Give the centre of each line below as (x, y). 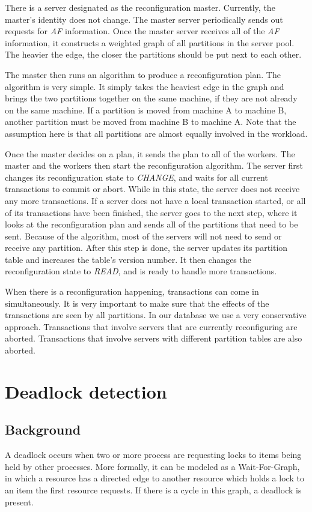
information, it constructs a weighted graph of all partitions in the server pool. (150, 42)
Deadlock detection (86, 391)
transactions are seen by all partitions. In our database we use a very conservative (156, 315)
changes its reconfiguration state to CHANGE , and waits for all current (136, 177)
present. (19, 501)
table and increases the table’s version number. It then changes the (128, 259)
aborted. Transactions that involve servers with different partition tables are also (154, 338)
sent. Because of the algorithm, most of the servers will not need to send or (143, 236)
